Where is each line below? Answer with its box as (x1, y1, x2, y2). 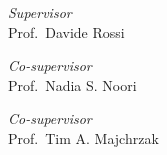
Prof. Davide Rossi (8, 21, 125, 42)
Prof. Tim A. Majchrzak (8, 127, 159, 148)
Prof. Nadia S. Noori (8, 74, 137, 95)
